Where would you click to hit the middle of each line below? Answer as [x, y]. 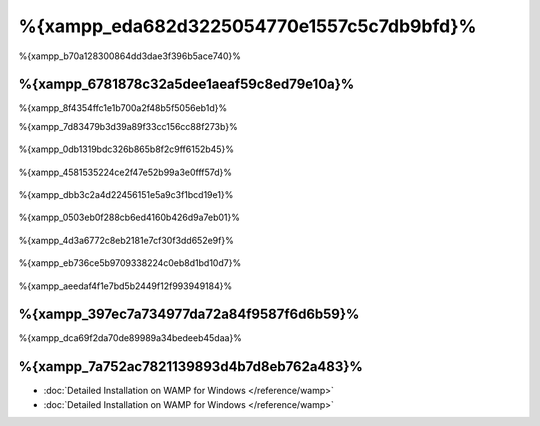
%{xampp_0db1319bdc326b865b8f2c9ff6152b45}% [126, 149]
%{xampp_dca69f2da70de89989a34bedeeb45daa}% [130, 338]
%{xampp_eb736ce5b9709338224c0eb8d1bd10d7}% [130, 263]
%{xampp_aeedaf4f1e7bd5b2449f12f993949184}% [125, 286]
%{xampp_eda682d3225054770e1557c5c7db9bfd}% [247, 26]
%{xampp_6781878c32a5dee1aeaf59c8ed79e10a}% [186, 84]
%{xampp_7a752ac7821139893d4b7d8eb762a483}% [191, 366]
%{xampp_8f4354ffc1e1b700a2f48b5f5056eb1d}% [123, 108]
